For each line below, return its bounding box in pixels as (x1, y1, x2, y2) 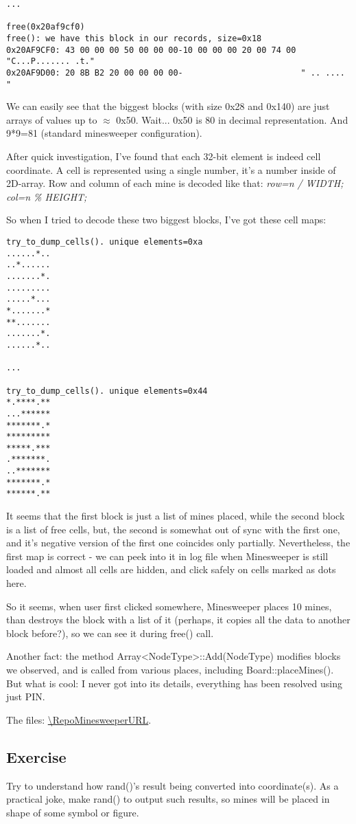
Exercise (6, 746, 67, 767)
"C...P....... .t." (6, 56, 95, 67)
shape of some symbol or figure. (6, 805, 139, 819)
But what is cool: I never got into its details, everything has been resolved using (6, 676, 342, 690)
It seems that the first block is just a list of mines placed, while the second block (6, 509, 345, 523)
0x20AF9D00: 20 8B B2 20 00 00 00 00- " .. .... (6, 67, 345, 78)
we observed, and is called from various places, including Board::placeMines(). (6, 662, 334, 677)
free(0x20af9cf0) (6, 22, 85, 32)
